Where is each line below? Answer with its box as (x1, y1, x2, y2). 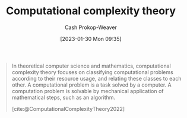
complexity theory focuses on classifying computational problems (11, 68, 173, 75)
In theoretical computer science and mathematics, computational (11, 62, 171, 69)
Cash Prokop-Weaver (64, 24, 118, 31)
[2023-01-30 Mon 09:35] (60, 35, 122, 42)
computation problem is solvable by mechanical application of (11, 87, 164, 94)
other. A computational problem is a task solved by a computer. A (11, 81, 172, 88)
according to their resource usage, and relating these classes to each (11, 75, 182, 82)
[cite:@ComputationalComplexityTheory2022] (11, 105, 125, 112)
